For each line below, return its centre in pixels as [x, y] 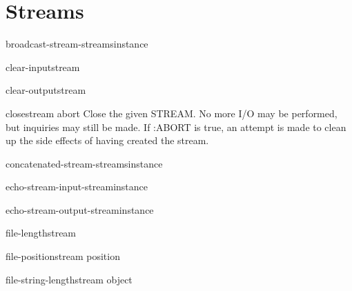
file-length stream [41, 233]
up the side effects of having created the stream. [107, 140]
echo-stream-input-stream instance [77, 187]
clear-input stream [43, 67]
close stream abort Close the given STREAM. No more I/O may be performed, [172, 113]
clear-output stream [46, 90]
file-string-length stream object [69, 279]
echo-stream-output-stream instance [80, 209]
